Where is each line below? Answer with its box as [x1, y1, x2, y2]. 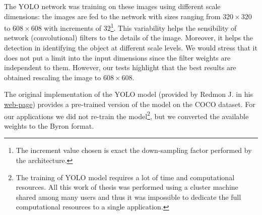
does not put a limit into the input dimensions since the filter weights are [4, 52, 231, 63]
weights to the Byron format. [4, 120, 94, 131]
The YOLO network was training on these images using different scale [4, 1, 221, 11]
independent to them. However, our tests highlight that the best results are [4, 62, 236, 73]
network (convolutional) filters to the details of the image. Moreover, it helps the [4, 32, 253, 43]
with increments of [44, 22, 101, 33]
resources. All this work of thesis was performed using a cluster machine [16, 182, 238, 192]
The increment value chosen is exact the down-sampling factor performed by [16, 145, 252, 155]
